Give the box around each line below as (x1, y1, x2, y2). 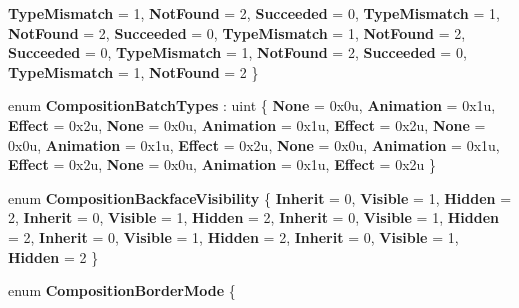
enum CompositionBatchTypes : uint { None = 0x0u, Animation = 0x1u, (8, 95, 496, 116)
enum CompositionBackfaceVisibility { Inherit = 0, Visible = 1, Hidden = (8, 187, 512, 208)
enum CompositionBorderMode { (8, 280, 236, 301)
